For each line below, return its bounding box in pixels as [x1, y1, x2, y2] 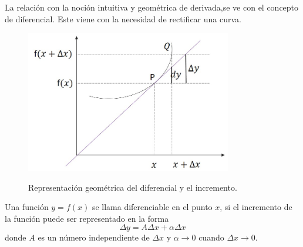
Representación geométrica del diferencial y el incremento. [28, 181, 237, 193]
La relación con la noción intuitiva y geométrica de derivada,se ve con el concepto [5, 1, 299, 13]
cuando [198, 231, 224, 243]
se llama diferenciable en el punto [92, 201, 213, 213]
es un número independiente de [38, 231, 150, 243]
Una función [5, 201, 49, 213]
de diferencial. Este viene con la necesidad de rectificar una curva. [5, 12, 241, 25]
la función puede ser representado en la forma [5, 212, 169, 224]
